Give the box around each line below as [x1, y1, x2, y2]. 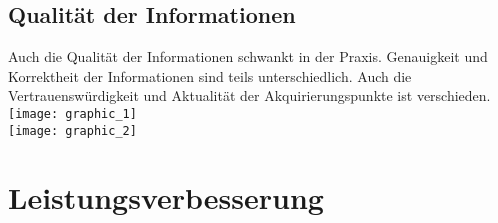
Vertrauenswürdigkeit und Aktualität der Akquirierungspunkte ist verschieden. [8, 85, 491, 106]
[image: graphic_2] [8, 123, 137, 138]
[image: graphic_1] [8, 106, 137, 121]
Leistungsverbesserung [8, 177, 324, 218]
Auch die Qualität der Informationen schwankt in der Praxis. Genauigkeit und [8, 46, 488, 67]
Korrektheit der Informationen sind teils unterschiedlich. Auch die [8, 65, 412, 86]
